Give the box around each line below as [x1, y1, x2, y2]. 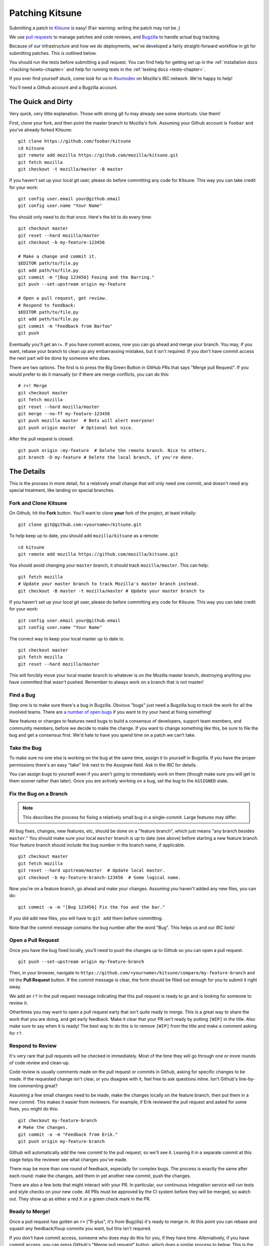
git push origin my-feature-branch [18, 1138, 105, 1144]
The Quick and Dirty [9, 98, 73, 106]
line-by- [239, 1076, 256, 1082]
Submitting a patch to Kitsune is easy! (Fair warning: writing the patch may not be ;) [9, 25, 181, 31]
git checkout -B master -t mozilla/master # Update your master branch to [18, 588, 205, 594]
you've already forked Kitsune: [9, 127, 72, 133]
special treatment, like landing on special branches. [9, 487, 115, 493]
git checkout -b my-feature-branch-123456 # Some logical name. [18, 875, 181, 880]
